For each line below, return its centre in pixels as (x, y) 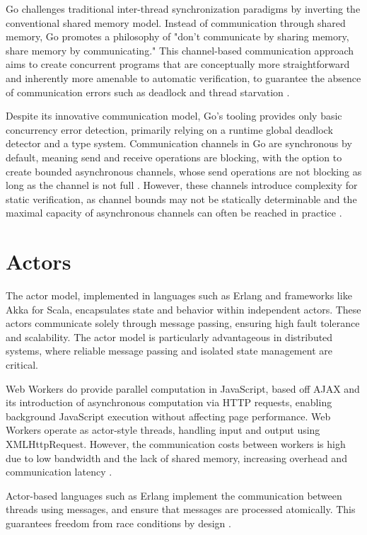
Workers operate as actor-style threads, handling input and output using (163, 430)
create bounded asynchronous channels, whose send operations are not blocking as (184, 171)
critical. (22, 364)
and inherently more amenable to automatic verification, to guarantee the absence (183, 77)
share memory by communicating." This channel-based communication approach (180, 50)
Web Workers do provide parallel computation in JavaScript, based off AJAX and (183, 388)
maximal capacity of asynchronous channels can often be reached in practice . (174, 213)
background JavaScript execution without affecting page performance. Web (168, 416)
